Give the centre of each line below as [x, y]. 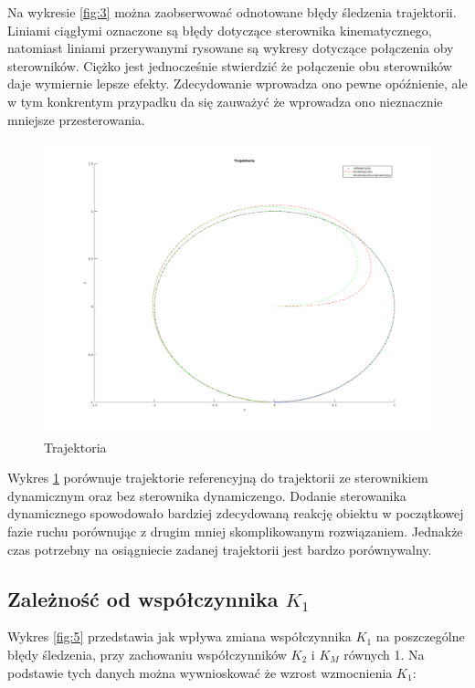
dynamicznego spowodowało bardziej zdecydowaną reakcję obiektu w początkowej [236, 513]
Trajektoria [75, 447]
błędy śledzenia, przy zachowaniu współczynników [147, 654]
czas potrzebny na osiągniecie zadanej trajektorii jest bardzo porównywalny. [220, 549]
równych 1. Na [384, 654]
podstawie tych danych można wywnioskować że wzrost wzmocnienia [200, 672]
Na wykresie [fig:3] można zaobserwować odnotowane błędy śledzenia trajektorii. [232, 12]
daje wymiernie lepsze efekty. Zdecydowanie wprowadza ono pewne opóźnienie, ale [237, 83]
